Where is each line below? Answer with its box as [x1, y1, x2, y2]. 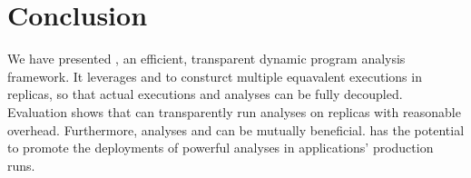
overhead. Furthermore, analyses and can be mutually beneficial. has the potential [7, 120, 465, 139]
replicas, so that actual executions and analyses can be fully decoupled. [7, 84, 403, 104]
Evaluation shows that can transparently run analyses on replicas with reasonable [7, 102, 461, 121]
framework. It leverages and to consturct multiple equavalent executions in [7, 66, 422, 85]
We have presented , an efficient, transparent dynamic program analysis [7, 49, 406, 68]
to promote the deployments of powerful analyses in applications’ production [7, 138, 434, 157]
